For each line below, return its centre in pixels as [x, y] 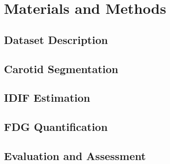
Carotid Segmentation [61, 68]
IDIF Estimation [47, 98]
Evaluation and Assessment [75, 155]
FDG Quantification [56, 127]
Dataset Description [56, 39]
